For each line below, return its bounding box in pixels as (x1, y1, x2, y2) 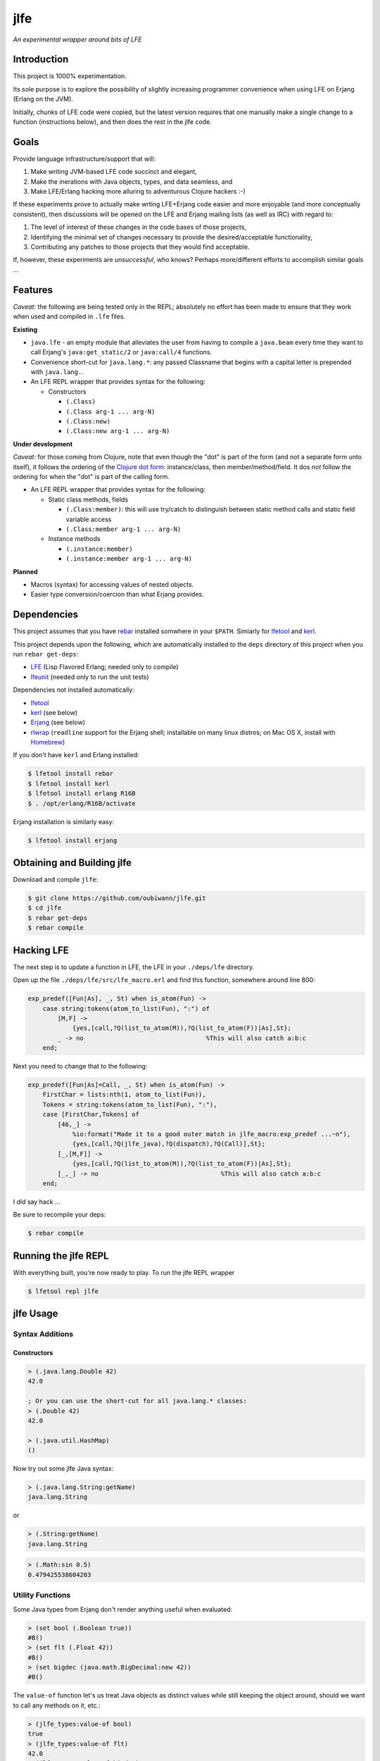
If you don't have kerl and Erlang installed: (13, 751, 140, 759)
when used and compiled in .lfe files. (13, 312, 126, 321)
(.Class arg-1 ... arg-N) (65, 407, 156, 416)
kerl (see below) (30, 708, 77, 716)
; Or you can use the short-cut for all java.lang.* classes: (27, 1397, 247, 1405)
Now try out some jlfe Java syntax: (13, 1464, 114, 1473)
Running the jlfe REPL (13, 1250, 109, 1262)
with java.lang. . (30, 368, 84, 376)
